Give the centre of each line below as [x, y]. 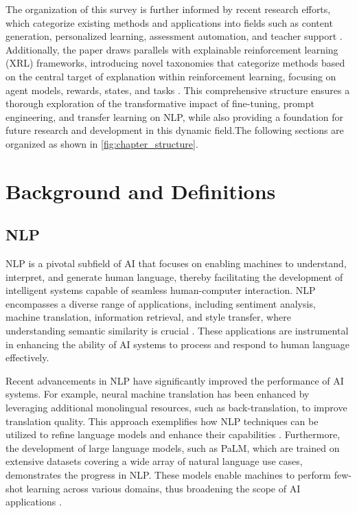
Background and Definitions [141, 191]
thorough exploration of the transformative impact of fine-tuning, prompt [160, 103]
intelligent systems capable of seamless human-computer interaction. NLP [161, 290]
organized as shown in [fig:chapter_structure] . [102, 143]
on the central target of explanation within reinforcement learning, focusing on [171, 76]
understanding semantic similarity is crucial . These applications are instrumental [177, 331]
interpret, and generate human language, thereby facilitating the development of [174, 276]
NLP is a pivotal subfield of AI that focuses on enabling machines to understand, [176, 263]
